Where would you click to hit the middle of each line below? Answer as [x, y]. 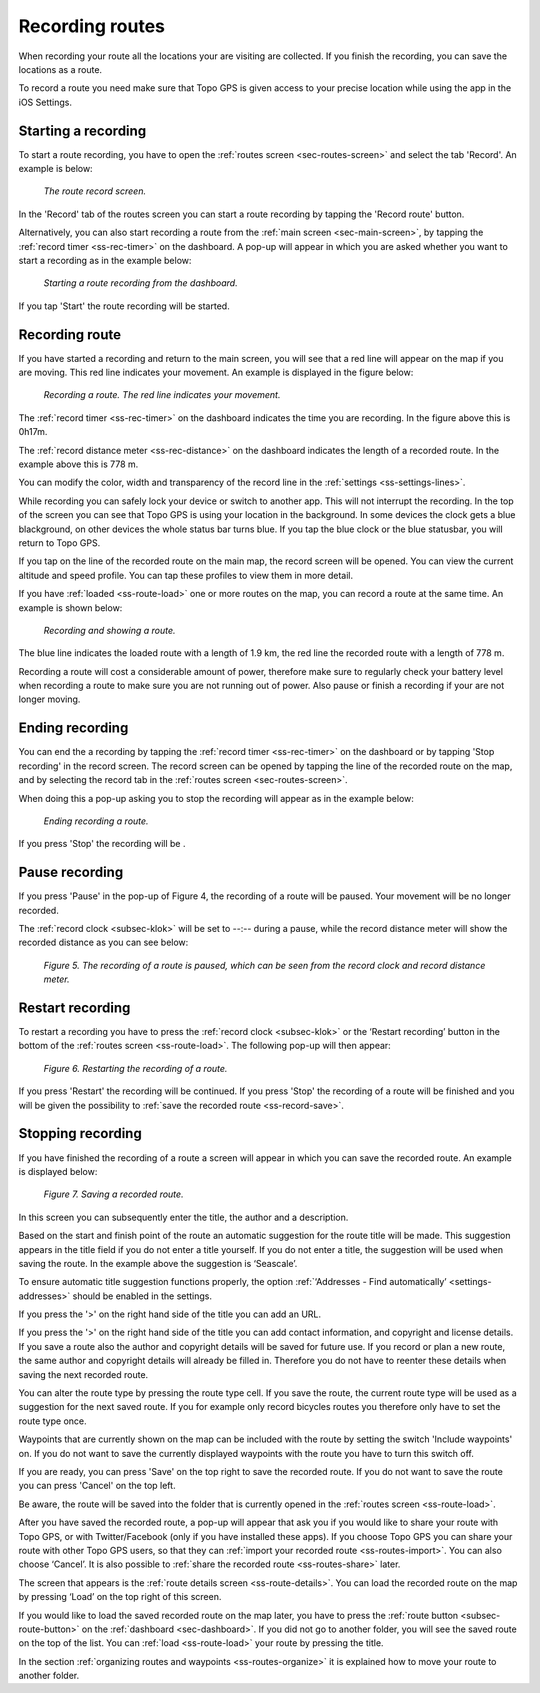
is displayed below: [58, 1171]
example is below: [56, 169]
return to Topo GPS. [59, 542]
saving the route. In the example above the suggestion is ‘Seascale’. [158, 1263]
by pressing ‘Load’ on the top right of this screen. [120, 1597]
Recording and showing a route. [109, 630]
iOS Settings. [45, 102]
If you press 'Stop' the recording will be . [102, 844]
